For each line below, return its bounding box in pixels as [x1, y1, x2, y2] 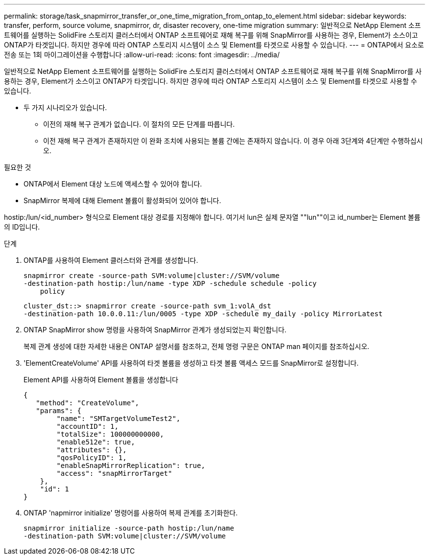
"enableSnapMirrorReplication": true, [56, 462, 205, 469]
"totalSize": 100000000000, [56, 430, 164, 438]
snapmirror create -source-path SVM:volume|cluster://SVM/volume [24, 272, 280, 279]
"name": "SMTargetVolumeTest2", [56, 415, 181, 422]
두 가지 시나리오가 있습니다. [24, 103, 107, 112]
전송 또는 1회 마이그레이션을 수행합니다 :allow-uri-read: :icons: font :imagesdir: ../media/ [4, 50, 280, 59]
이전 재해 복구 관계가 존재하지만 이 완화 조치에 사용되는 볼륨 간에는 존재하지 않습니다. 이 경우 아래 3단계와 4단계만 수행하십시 [43, 137, 423, 145]
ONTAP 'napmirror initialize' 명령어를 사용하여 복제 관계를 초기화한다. [24, 509, 238, 517]
